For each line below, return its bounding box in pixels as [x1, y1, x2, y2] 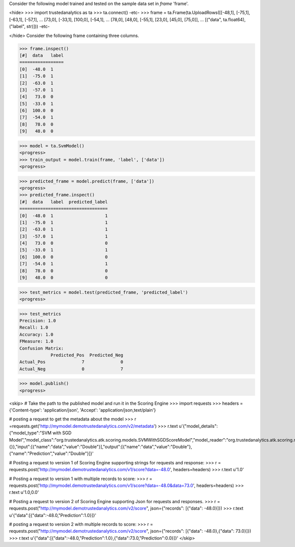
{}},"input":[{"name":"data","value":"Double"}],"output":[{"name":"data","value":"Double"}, [9, 444, 192, 450]
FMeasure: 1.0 [19, 339, 54, 344]
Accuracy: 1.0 [19, 331, 54, 337]
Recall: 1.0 [19, 325, 49, 330]
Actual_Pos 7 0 [19, 359, 123, 365]
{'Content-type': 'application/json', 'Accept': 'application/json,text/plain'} [9, 407, 156, 413]
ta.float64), [223, 16, 246, 22]
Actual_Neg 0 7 [19, 366, 123, 372]
